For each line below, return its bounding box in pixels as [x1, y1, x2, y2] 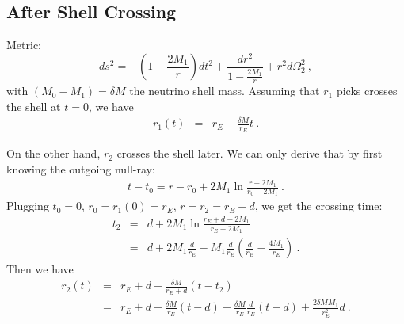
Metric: [6, 36, 41, 53]
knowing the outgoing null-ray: [6, 160, 155, 177]
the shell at [6, 97, 61, 114]
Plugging [6, 197, 49, 214]
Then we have [6, 261, 74, 277]
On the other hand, [6, 145, 101, 162]
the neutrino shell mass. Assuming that [129, 82, 320, 99]
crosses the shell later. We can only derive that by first [116, 145, 383, 162]
